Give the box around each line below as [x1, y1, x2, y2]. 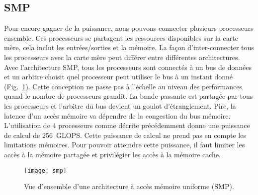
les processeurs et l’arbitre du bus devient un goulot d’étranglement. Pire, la [4, 100, 236, 111]
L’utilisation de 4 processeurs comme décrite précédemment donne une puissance [4, 120, 250, 130]
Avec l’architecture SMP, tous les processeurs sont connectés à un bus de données [4, 62, 252, 72]
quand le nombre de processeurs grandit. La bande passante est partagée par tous [4, 91, 253, 101]
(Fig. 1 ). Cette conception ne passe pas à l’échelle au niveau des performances [4, 81, 242, 91]
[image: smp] [24, 167, 67, 174]
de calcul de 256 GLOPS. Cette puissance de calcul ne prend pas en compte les [4, 130, 246, 140]
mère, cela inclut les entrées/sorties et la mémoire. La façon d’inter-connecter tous [4, 42, 254, 53]
